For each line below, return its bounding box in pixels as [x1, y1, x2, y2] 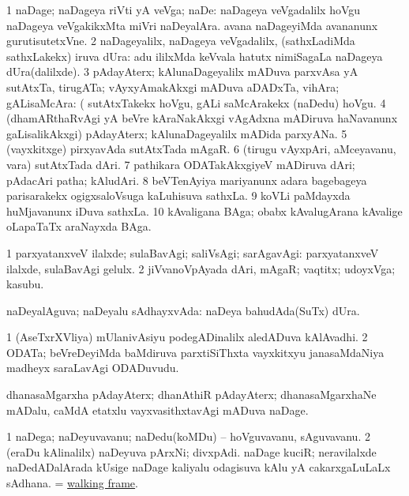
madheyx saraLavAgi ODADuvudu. [6, 359, 179, 376]
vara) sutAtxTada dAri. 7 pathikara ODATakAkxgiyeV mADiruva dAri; [6, 156, 355, 172]
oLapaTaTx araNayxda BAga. [6, 218, 152, 235]
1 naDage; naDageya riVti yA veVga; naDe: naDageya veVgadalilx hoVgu [6, 2, 361, 17]
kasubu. [6, 276, 44, 292]
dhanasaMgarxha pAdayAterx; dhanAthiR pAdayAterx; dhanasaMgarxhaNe [6, 386, 377, 403]
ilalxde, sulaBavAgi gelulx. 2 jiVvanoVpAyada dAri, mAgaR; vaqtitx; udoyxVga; [6, 260, 396, 276]
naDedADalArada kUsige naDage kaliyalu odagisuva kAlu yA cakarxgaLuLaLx [6, 459, 391, 475]
